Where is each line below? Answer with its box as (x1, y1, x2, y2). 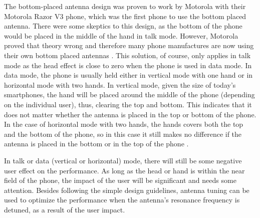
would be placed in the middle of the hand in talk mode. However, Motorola (4, 30, 238, 41)
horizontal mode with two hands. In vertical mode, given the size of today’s (4, 79, 236, 90)
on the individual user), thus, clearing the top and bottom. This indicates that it (4, 99, 252, 109)
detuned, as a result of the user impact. (4, 204, 125, 214)
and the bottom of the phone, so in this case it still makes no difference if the (4, 128, 242, 139)
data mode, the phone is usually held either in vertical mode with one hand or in (4, 70, 253, 80)
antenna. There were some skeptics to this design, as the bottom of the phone (4, 21, 242, 31)
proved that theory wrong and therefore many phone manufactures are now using (4, 40, 254, 51)
